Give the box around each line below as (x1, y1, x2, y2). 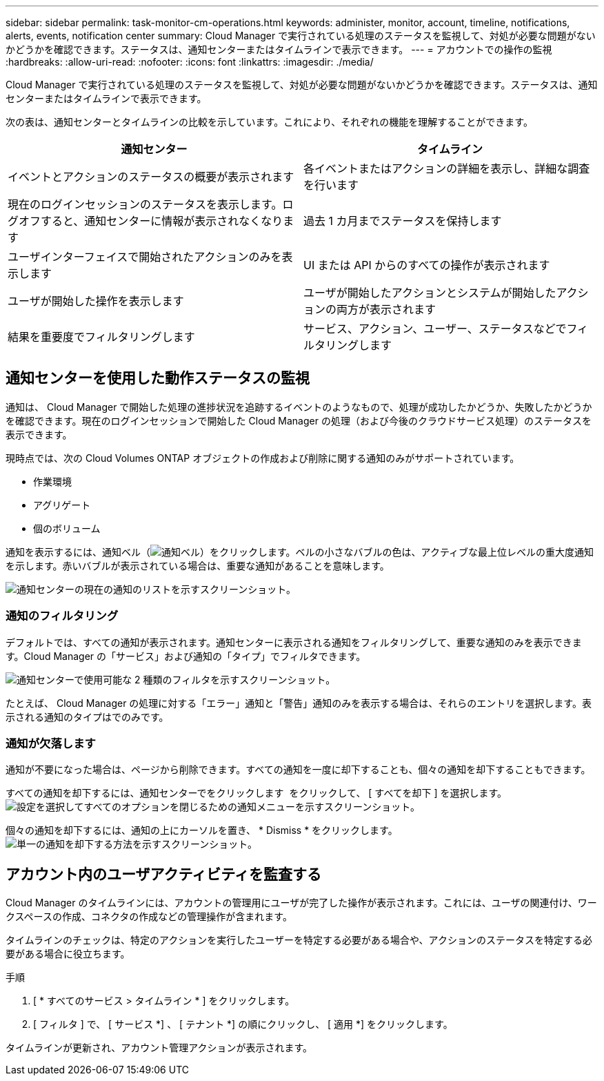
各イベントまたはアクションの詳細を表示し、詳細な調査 (303, 162, 590, 175)
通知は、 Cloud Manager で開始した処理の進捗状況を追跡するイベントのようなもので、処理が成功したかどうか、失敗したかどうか (6, 400, 592, 413)
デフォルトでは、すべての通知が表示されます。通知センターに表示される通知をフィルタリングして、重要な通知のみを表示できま (6, 636, 582, 648)
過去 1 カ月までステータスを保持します (303, 214, 502, 228)
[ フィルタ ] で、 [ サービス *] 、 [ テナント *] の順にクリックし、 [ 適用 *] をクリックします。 (33, 1018, 453, 1031)
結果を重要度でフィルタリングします (8, 330, 195, 344)
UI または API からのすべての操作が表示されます (303, 258, 550, 272)
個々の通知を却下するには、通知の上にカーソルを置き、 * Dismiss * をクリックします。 (6, 824, 398, 837)
